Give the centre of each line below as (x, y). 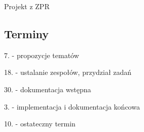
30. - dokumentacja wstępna (48, 89)
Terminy (27, 33)
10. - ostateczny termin (40, 124)
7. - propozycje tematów (42, 55)
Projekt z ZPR (27, 6)
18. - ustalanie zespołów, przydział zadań (68, 72)
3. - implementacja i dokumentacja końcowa (72, 106)
